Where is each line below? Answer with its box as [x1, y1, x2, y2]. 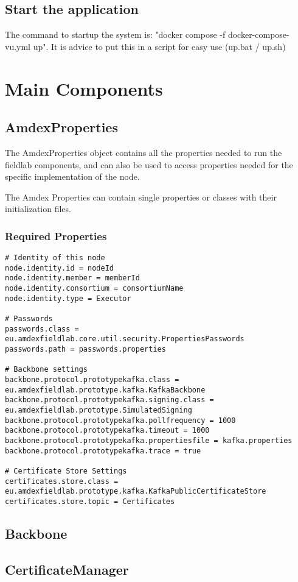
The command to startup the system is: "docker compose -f [5, 28, 226, 41]
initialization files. [5, 202, 71, 215]
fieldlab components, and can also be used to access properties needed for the [5, 158, 293, 171]
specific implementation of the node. [5, 170, 140, 183]
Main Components [5, 76, 163, 101]
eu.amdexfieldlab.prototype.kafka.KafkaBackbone [5, 385, 206, 394]
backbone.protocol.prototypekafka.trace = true [5, 446, 201, 455]
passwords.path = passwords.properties [5, 345, 166, 354]
